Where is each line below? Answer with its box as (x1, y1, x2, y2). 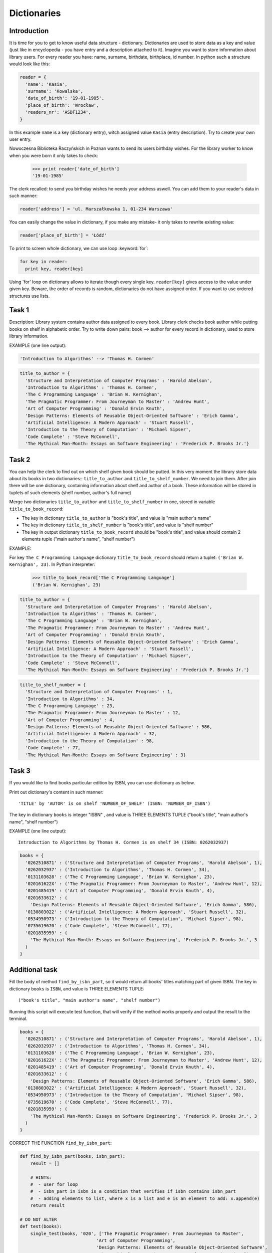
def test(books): (19, 1223, 62, 1229)
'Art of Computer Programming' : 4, (25, 717, 115, 723)
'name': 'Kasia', (25, 81, 67, 87)
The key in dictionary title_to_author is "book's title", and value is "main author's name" (21, 515, 211, 521)
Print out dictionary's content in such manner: (9, 789, 103, 795)
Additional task (9, 965, 57, 974)
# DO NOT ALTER (19, 1216, 57, 1222)
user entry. (9, 136, 32, 142)
